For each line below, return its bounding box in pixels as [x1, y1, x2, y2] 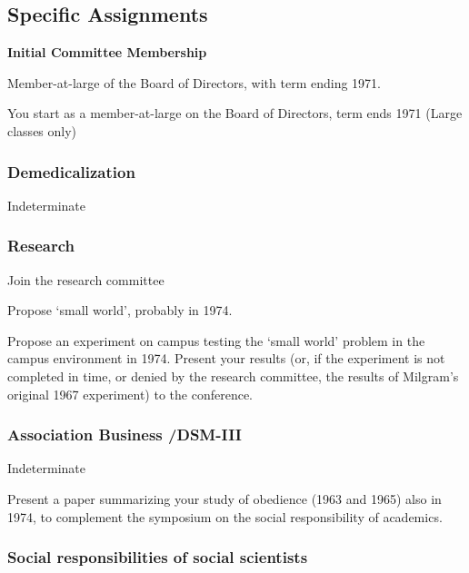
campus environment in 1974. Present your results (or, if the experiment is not [7, 349, 445, 368]
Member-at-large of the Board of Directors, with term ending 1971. [7, 73, 381, 92]
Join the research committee [7, 270, 165, 289]
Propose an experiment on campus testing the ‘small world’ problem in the [7, 331, 425, 350]
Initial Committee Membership [7, 43, 207, 62]
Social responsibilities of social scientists [7, 546, 308, 568]
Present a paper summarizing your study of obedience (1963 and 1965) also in [7, 489, 442, 508]
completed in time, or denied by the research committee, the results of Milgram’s [7, 366, 459, 385]
